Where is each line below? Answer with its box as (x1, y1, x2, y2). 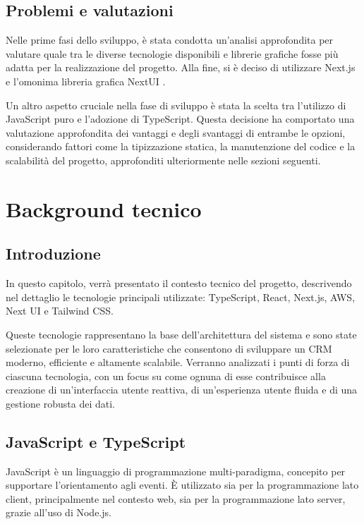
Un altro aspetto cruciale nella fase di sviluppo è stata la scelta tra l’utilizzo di (6, 97, 346, 112)
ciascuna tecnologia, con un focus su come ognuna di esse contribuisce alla (6, 368, 326, 383)
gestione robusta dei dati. (6, 396, 115, 410)
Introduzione (6, 243, 101, 264)
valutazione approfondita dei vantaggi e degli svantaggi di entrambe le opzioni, (6, 125, 346, 140)
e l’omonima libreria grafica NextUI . (6, 73, 166, 88)
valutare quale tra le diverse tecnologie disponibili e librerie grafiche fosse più (6, 46, 339, 61)
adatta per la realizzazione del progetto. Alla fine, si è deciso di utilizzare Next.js (6, 60, 356, 75)
